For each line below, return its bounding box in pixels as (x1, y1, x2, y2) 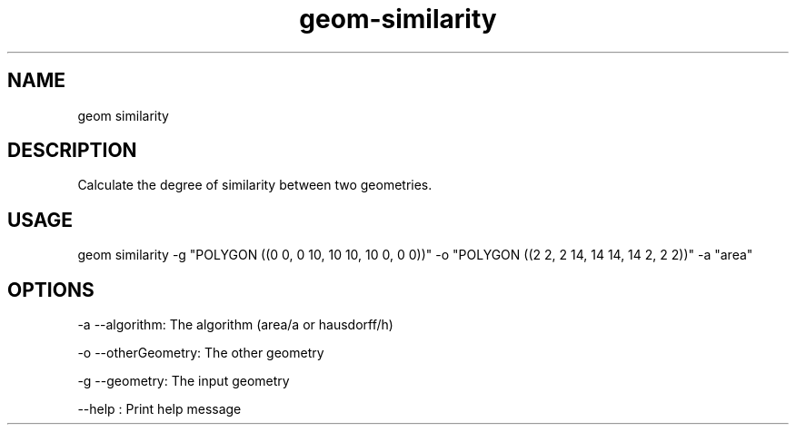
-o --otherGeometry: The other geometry (77, 345, 324, 361)
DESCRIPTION (7, 139, 137, 162)
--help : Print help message (77, 401, 242, 417)
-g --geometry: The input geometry (77, 373, 290, 389)
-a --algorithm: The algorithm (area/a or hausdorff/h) (77, 317, 393, 333)
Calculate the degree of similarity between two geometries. (77, 177, 433, 193)
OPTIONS (7, 278, 95, 301)
